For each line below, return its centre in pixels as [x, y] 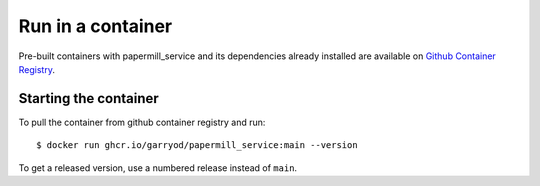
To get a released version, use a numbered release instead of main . [158, 167]
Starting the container [88, 98]
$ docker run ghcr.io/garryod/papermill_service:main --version [197, 145]
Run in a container [95, 26]
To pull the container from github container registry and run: [142, 122]
